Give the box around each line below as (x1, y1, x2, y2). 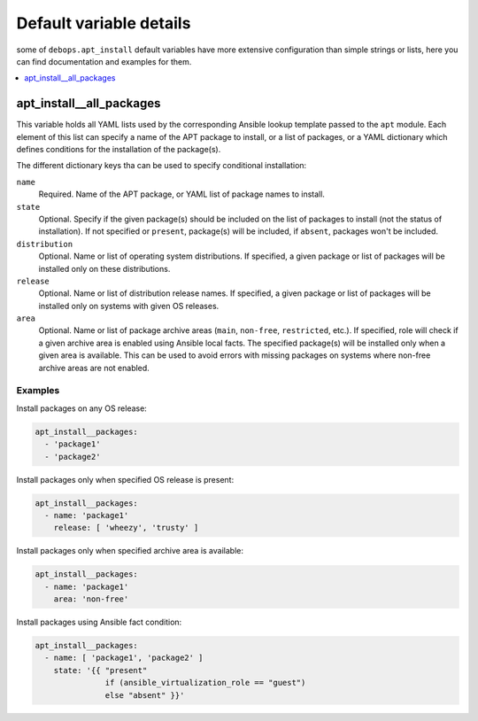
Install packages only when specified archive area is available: (16, 546, 243, 556)
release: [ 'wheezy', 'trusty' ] (53, 523, 199, 533)
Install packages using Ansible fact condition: (16, 616, 182, 628)
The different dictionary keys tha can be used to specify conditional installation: (16, 160, 307, 171)
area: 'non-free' (53, 594, 129, 604)
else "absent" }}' (104, 690, 185, 700)
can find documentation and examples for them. (16, 56, 192, 66)
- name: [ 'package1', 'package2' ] (44, 653, 204, 663)
